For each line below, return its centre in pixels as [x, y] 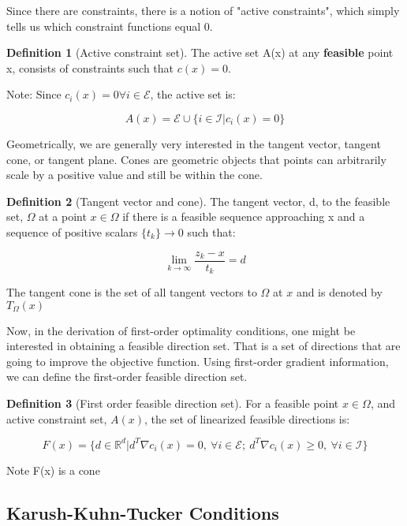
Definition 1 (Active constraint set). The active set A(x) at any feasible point [200, 52]
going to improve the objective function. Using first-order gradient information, [198, 361]
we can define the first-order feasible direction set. [127, 377]
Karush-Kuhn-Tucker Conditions [143, 512]
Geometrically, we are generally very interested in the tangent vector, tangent [194, 143]
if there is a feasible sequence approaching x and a [244, 216]
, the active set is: [193, 94]
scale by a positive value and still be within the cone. [134, 175]
